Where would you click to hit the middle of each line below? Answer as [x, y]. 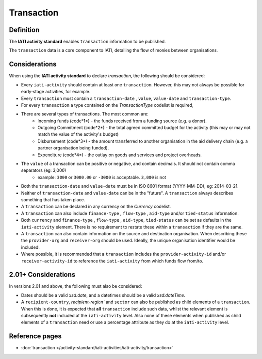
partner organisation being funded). [73, 148]
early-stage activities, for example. [56, 92]
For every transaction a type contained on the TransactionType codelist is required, [107, 105]
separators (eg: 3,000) [44, 170]
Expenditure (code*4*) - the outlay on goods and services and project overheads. [120, 155]
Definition [24, 30]
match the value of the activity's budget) [78, 134]
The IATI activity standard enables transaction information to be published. [87, 42]
